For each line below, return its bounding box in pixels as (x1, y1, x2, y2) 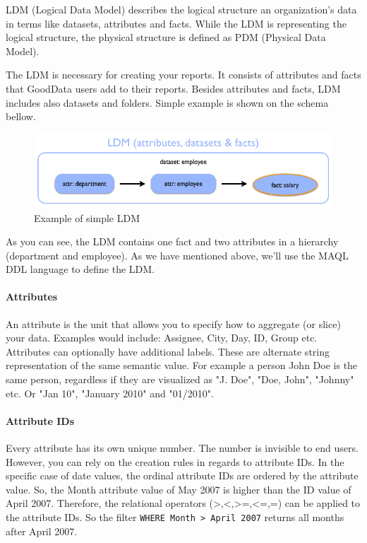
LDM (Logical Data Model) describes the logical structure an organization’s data (6, 2, 357, 16)
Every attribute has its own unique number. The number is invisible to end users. (6, 440, 359, 455)
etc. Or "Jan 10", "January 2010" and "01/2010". (6, 385, 214, 400)
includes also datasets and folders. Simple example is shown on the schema (6, 95, 329, 110)
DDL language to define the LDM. (6, 262, 155, 276)
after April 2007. (6, 523, 78, 538)
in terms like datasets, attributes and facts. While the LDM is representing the (6, 16, 347, 30)
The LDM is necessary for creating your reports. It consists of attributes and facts (6, 67, 361, 82)
